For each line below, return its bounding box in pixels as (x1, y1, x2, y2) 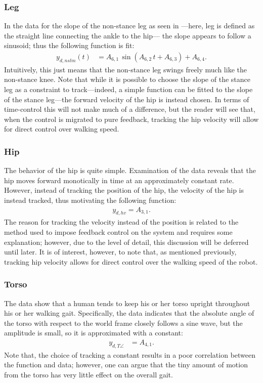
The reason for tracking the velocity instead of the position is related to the (4, 217, 239, 227)
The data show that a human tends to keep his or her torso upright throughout (4, 297, 250, 308)
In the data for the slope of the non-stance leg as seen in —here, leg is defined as (4, 20, 255, 31)
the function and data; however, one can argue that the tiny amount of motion (4, 359, 248, 370)
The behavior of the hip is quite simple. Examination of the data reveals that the (4, 165, 256, 176)
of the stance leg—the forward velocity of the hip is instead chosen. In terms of (4, 94, 249, 104)
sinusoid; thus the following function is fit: (4, 40, 135, 51)
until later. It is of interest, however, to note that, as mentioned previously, (4, 246, 237, 257)
